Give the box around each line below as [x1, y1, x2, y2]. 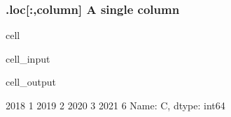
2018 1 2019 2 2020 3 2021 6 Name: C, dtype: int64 [6, 98, 225, 112]
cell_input [6, 51, 50, 65]
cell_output [6, 75, 56, 89]
